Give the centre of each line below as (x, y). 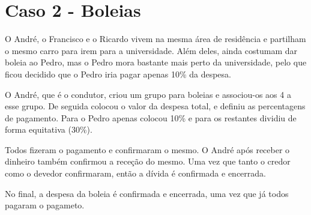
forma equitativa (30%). (49, 129)
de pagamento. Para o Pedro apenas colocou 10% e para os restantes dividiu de (151, 117)
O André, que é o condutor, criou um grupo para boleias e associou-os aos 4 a (148, 94)
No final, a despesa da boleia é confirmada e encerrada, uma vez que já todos (147, 193)
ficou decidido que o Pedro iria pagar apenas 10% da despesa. (118, 74)
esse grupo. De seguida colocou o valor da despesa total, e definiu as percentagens (155, 106)
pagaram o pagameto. (45, 205)
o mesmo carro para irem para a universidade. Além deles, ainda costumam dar (151, 50)
